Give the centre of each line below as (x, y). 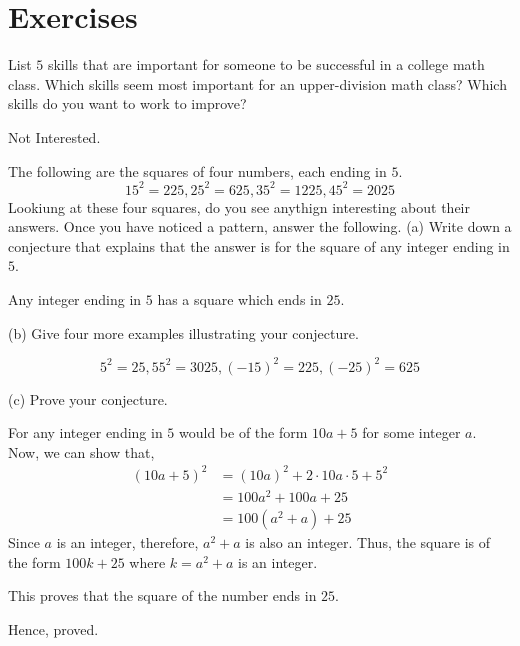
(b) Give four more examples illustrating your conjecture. (183, 332)
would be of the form (243, 432)
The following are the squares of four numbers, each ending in (197, 170)
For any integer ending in (85, 432)
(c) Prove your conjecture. (88, 398)
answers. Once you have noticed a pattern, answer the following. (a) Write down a (260, 226)
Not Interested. (54, 136)
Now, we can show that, (81, 451)
